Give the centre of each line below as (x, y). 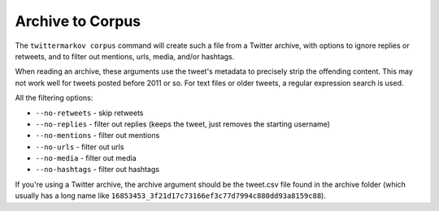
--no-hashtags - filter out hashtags (98, 170)
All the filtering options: (54, 98)
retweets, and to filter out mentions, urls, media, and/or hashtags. (125, 56)
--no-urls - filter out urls (80, 147)
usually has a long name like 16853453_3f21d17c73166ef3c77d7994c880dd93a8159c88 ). (171, 196)
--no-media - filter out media (86, 158)
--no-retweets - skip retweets (89, 113)
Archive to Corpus (78, 21)
